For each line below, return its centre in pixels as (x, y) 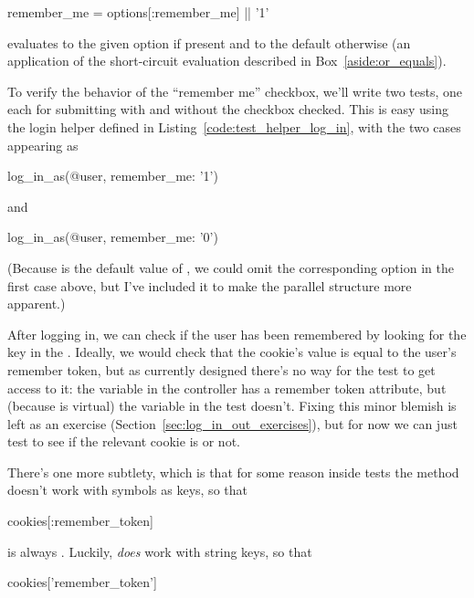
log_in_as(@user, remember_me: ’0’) (113, 237)
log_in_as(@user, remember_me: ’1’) (113, 176)
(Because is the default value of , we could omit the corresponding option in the (231, 267)
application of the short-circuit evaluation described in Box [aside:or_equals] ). (227, 61)
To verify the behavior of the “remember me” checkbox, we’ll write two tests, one (235, 91)
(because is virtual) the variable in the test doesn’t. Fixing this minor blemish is (232, 406)
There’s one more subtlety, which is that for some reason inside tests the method (233, 472)
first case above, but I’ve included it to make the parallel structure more (210, 285)
